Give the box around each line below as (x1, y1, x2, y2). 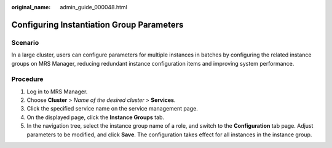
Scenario (11, 38, 39, 47)
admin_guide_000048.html (60, 4, 127, 10)
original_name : (11, 4, 51, 10)
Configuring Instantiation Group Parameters (11, 19, 184, 30)
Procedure (11, 75, 44, 84)
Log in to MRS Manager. (26, 88, 88, 95)
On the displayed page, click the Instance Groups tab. (26, 114, 165, 121)
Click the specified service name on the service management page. (26, 105, 198, 112)
